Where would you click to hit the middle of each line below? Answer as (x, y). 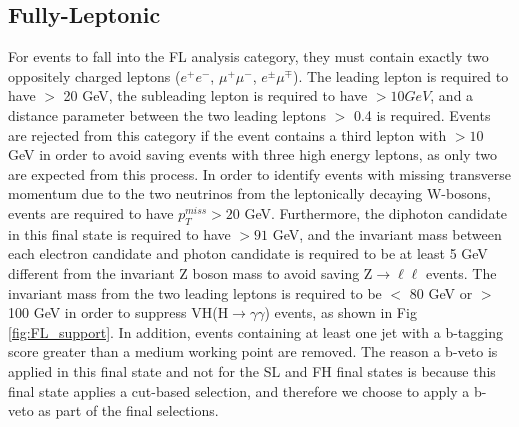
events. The (461, 272)
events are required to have (91, 212)
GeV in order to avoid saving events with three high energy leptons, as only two (252, 154)
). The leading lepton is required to (401, 75)
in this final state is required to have (119, 233)
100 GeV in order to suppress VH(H (118, 312)
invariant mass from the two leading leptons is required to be (195, 292)
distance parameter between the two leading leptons (167, 114)
